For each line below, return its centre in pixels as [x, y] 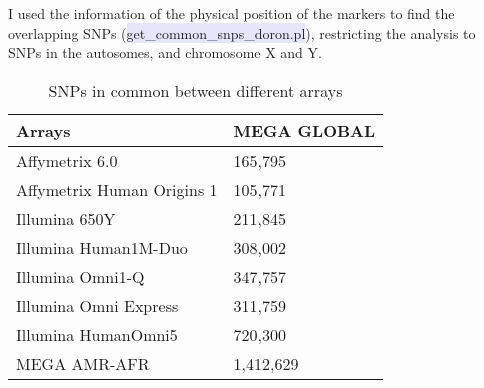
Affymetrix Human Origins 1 [117, 189]
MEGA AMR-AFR [83, 363]
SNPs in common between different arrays [195, 90]
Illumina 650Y [66, 218]
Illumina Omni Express [97, 305]
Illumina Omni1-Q [80, 276]
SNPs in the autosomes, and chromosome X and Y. [165, 52]
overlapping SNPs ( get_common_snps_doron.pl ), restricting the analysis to [242, 32]
